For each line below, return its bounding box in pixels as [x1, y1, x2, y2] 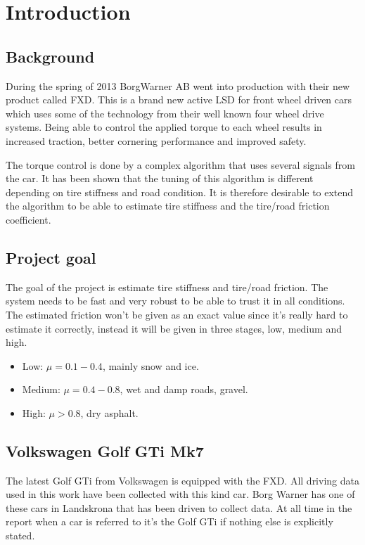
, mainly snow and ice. [102, 358, 199, 373]
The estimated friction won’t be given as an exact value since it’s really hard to [6, 307, 348, 321]
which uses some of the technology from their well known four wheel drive [6, 105, 324, 120]
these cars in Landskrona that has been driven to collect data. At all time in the [6, 500, 352, 515]
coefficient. [6, 212, 51, 226]
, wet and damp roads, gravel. [120, 382, 248, 397]
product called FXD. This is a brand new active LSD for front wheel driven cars [6, 92, 352, 107]
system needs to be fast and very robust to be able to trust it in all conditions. [6, 293, 345, 308]
